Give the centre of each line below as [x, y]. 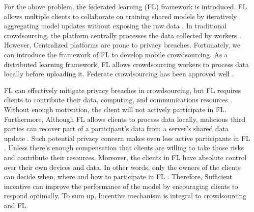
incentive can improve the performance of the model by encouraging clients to [121, 186]
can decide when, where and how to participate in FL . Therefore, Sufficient [118, 177]
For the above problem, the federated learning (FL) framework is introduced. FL [126, 6]
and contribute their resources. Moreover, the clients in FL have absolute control [125, 157]
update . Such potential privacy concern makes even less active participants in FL [127, 138]
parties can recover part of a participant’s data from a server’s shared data [116, 129]
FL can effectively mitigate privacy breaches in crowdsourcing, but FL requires [123, 90]
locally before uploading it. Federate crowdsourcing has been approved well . [119, 74]
